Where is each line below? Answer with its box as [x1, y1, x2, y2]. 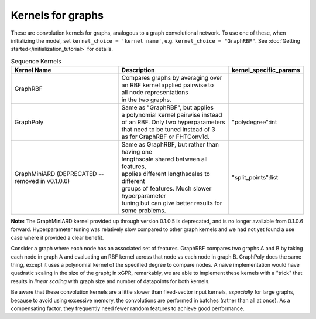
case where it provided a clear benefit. [11, 234, 104, 241]
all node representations [121, 89, 188, 97]
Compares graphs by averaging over [121, 74, 222, 82]
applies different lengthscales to [121, 170, 210, 178]
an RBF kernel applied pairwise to [121, 81, 214, 89]
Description [121, 66, 155, 74]
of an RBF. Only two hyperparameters [121, 118, 225, 126]
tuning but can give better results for [121, 199, 222, 208]
